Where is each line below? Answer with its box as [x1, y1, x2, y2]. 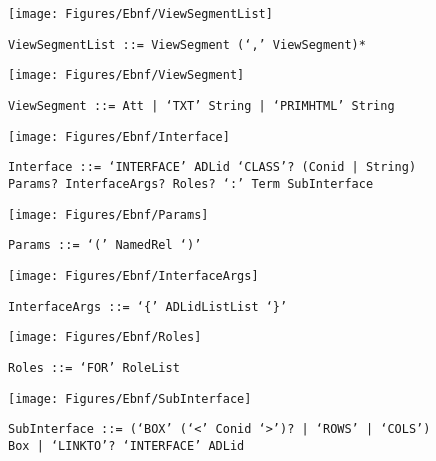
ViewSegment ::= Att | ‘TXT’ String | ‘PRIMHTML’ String [8, 98, 395, 113]
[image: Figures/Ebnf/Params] [8, 207, 209, 222]
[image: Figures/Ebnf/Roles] [8, 330, 202, 345]
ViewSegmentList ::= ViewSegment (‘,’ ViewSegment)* [8, 37, 366, 52]
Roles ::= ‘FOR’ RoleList [8, 360, 180, 375]
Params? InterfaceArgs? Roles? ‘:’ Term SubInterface [8, 176, 374, 191]
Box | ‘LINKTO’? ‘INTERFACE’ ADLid [8, 438, 245, 453]
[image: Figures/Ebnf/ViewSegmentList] [8, 7, 273, 21]
